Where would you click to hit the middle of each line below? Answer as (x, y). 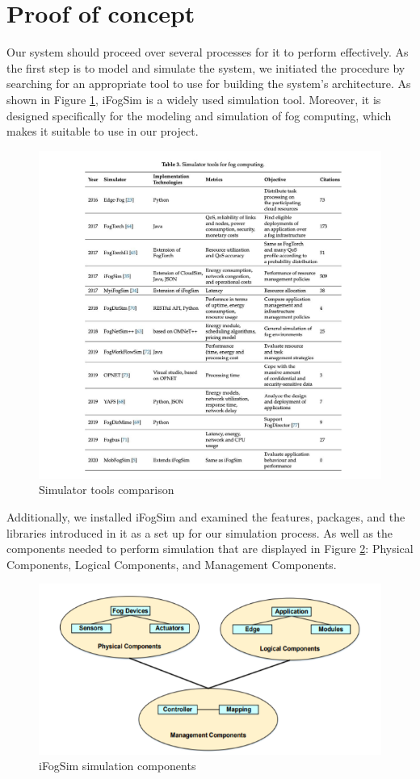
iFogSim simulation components (118, 766)
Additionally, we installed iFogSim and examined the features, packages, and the (206, 517)
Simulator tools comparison (107, 490)
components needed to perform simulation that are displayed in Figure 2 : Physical (210, 549)
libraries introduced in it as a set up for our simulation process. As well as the (200, 532)
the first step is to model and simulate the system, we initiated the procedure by (206, 67)
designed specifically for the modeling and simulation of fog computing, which (199, 115)
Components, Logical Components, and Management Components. (172, 564)
